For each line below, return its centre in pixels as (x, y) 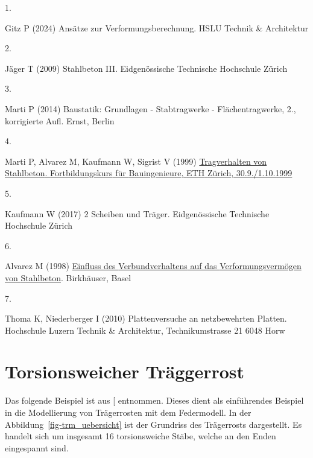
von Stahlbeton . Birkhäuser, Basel (68, 277)
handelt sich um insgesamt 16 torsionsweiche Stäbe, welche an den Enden (141, 436)
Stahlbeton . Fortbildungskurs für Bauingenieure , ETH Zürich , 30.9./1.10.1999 (149, 173)
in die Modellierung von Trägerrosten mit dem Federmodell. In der (128, 412)
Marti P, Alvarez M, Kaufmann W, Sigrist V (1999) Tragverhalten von (136, 161)
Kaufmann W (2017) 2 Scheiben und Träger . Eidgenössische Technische (137, 213)
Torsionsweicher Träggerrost (125, 371)
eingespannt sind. (37, 447)
